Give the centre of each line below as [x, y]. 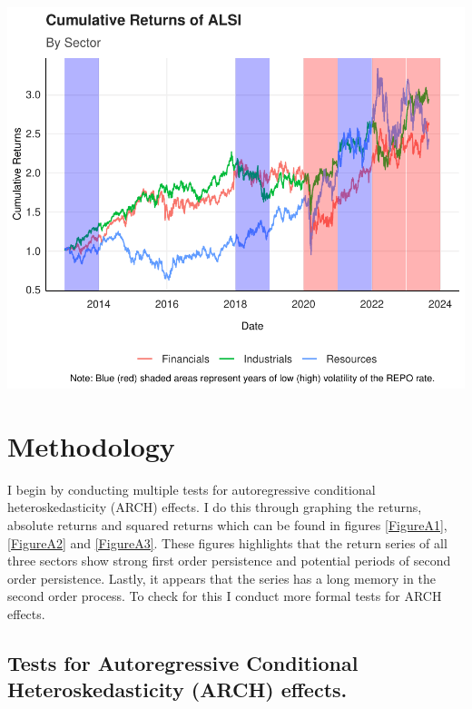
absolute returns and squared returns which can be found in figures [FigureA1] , [227, 524]
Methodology [91, 445]
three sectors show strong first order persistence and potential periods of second [229, 561]
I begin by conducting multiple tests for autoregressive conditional [192, 489]
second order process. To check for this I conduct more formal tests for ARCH [225, 596]
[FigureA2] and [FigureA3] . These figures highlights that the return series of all [227, 542]
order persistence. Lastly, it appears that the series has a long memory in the [221, 578]
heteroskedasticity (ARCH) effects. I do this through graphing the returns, [215, 507]
